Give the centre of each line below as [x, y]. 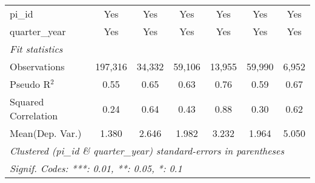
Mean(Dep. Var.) [46, 133]
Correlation [34, 115]
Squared [27, 101]
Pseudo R [30, 84]
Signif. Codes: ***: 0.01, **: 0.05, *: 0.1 [96, 168]
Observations [37, 66]
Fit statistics [36, 49]
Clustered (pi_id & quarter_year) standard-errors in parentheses [147, 151]
